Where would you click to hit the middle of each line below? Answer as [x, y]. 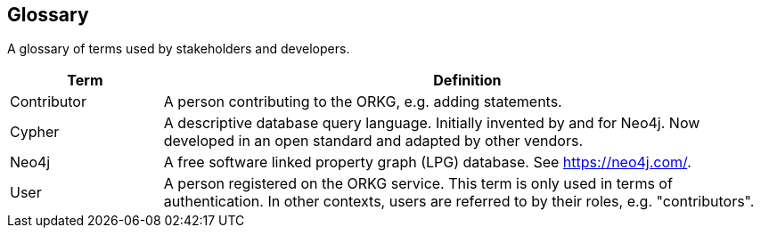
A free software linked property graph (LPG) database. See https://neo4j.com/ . [427, 162]
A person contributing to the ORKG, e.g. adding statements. [363, 102]
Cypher [35, 132]
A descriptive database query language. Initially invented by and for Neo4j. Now [432, 123]
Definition [467, 81]
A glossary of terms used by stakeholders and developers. [179, 49]
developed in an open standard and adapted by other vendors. [373, 141]
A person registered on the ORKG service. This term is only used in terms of [418, 184]
